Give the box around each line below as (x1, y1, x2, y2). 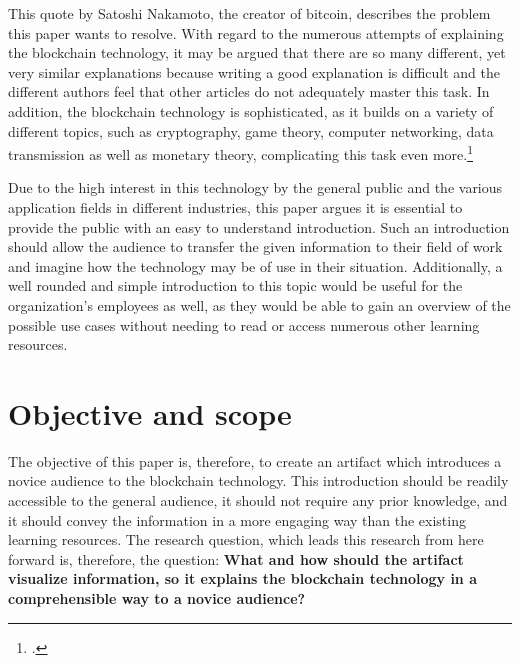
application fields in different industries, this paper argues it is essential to (8, 197, 463, 217)
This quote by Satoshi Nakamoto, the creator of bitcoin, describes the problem (8, 3, 491, 23)
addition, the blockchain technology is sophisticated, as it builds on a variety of (8, 100, 494, 121)
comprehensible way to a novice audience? (8, 588, 306, 609)
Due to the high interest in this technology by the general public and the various (8, 177, 503, 198)
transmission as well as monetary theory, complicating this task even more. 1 (8, 141, 473, 164)
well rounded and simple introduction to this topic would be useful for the (8, 275, 463, 296)
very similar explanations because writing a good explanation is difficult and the (8, 61, 501, 82)
